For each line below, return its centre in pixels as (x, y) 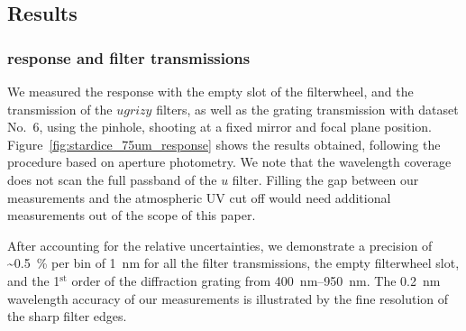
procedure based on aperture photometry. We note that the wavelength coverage (229, 162)
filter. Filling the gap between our (325, 179)
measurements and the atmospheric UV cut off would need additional (199, 197)
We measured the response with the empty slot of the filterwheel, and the (210, 91)
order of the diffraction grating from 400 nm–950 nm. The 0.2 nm (256, 280)
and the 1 (34, 280)
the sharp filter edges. (67, 316)
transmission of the (60, 109)
